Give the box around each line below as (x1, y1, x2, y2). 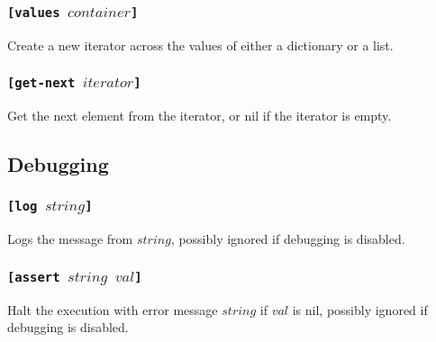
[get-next (7, 76, 76, 91)
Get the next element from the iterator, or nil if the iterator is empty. (7, 106, 392, 125)
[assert (7, 269, 60, 284)
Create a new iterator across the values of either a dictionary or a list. (7, 35, 394, 54)
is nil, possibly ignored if (292, 300, 428, 319)
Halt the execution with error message (7, 300, 218, 319)
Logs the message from (7, 229, 133, 248)
